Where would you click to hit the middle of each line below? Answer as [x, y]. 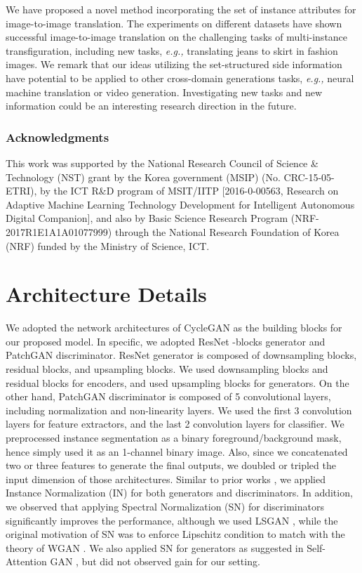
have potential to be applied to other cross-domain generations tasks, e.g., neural [180, 78]
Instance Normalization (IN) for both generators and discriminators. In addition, [179, 493]
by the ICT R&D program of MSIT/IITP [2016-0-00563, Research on [189, 191]
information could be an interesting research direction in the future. [151, 106]
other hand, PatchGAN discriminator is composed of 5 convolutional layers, [168, 396]
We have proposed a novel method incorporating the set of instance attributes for [181, 9]
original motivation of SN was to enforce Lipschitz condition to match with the [175, 534]
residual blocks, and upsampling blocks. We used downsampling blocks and [167, 369]
